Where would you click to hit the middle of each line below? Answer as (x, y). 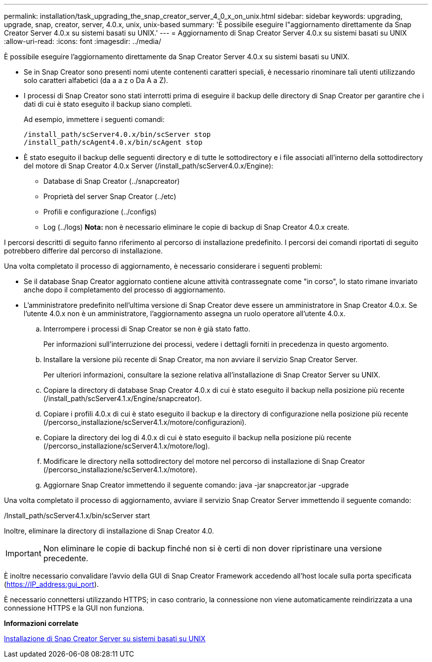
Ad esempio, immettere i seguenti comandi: (94, 119)
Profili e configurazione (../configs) (100, 212)
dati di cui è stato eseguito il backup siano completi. (108, 104)
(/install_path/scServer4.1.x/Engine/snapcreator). (123, 398)
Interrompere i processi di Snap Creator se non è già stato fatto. (147, 329)
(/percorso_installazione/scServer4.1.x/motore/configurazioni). (145, 422)
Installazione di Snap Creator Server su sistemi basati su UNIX (105, 639)
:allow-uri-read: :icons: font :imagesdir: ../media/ (83, 41)
